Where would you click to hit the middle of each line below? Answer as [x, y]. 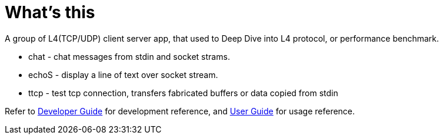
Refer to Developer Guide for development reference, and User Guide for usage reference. [180, 111]
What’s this [50, 12]
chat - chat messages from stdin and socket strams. [129, 56]
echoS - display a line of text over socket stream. [123, 74]
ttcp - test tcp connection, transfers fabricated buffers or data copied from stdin [183, 93]
